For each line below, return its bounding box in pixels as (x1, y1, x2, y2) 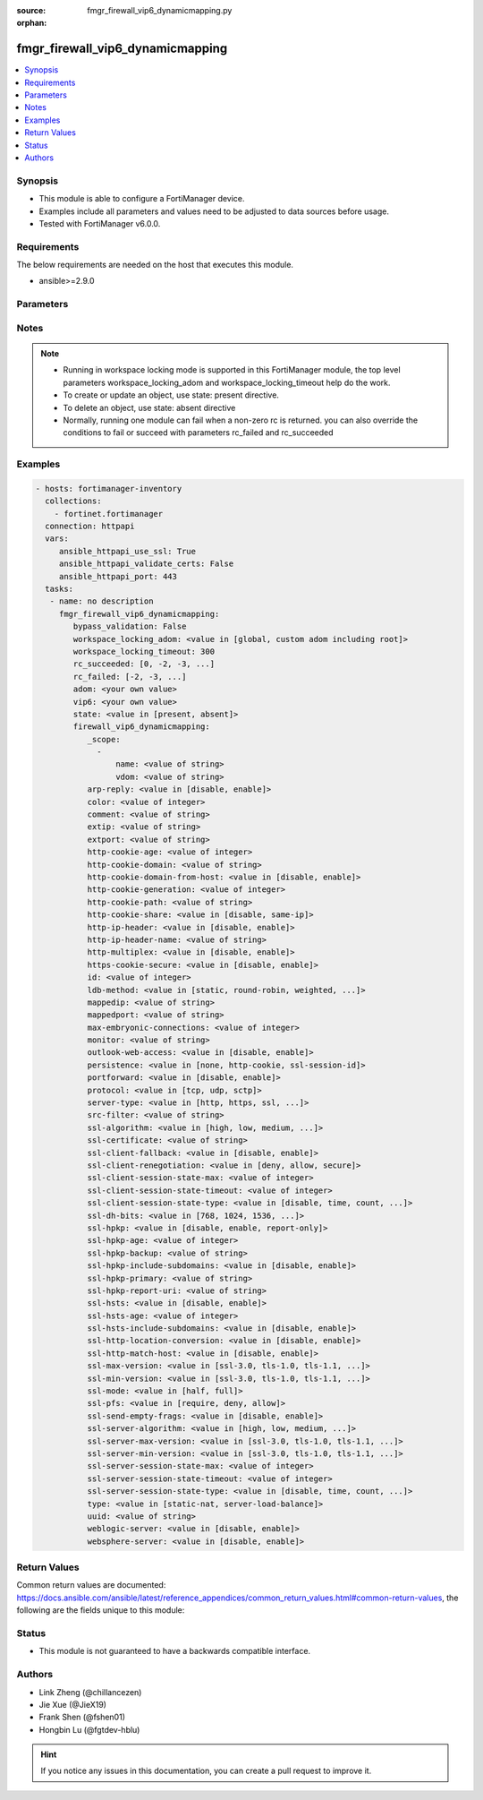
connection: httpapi (45, 521, 135, 532)
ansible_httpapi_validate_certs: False (58, 559, 234, 569)
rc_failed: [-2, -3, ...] (72, 672, 187, 681)
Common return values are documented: (16, 1580, 166, 1590)
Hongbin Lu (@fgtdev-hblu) (38, 1724, 140, 1735)
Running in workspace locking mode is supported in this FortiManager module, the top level (63, 364, 402, 375)
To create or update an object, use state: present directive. (63, 390, 279, 400)
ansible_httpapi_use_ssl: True (58, 546, 197, 556)
